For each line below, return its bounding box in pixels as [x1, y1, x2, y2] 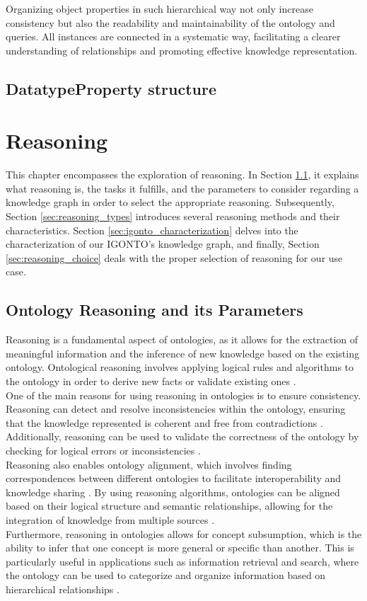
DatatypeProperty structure [6, 77, 217, 99]
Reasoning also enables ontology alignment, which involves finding [6, 457, 292, 471]
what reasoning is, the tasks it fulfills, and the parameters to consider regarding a [6, 181, 359, 195]
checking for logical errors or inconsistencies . [6, 442, 201, 457]
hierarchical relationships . [6, 581, 120, 596]
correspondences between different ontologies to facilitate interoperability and [6, 471, 342, 486]
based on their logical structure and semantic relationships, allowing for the [6, 498, 333, 513]
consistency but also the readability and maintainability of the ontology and [6, 15, 335, 30]
